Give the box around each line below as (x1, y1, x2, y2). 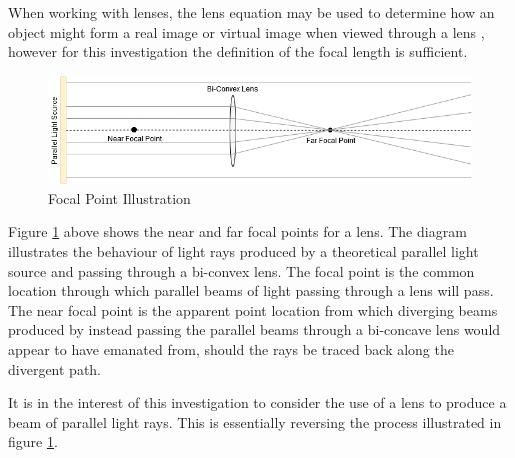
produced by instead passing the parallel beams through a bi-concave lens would (8, 319, 501, 340)
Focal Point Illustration (48, 187, 191, 208)
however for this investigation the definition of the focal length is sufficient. (8, 41, 468, 62)
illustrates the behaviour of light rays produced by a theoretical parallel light (8, 240, 479, 261)
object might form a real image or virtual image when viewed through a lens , (8, 21, 485, 42)
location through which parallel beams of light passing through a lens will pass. (8, 280, 494, 301)
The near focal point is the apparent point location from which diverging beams (8, 299, 498, 320)
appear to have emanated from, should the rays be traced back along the (8, 338, 454, 359)
